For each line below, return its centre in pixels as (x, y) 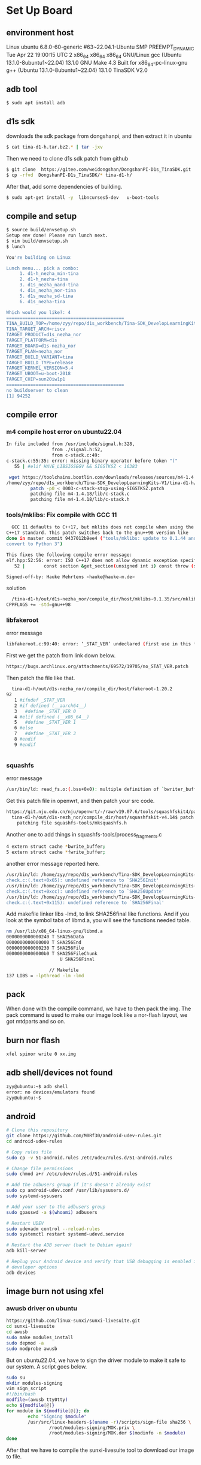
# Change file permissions (40, 1168)
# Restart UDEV (25, 1223)
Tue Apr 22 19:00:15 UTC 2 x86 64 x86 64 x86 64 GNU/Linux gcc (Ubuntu (94, 55)
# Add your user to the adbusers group (56, 1207)
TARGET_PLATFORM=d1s (32, 340)
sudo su (16, 1378)
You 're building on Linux (38, 257)
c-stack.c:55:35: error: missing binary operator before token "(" (92, 461)
